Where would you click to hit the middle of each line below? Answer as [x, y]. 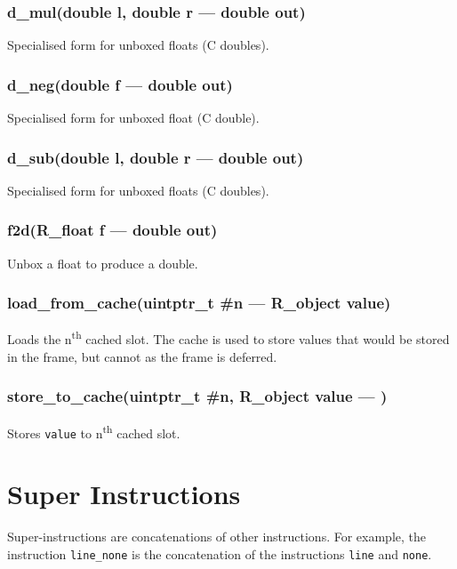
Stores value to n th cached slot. [94, 431]
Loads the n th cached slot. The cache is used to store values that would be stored [228, 338]
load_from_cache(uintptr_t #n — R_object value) [199, 303]
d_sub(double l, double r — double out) [156, 157]
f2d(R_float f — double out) [112, 230]
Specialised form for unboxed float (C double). [133, 118]
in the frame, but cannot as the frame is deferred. [142, 356]
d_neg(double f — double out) [120, 84]
